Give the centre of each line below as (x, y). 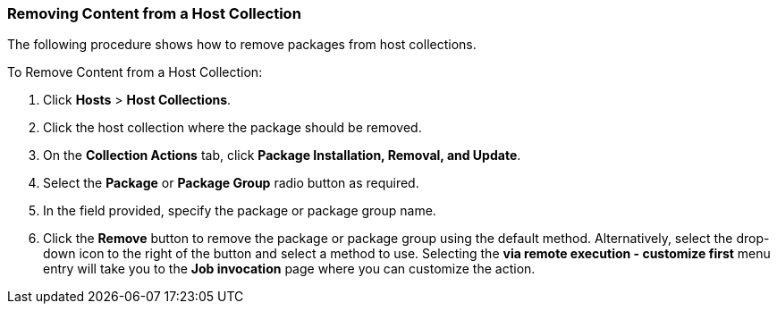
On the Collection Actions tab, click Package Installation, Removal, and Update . (282, 155)
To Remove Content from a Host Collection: (135, 72)
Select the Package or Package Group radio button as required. (231, 183)
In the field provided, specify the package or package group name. (240, 211)
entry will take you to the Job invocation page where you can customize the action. (289, 269)
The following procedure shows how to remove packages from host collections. (242, 45)
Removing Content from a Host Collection (154, 13)
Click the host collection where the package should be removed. (232, 128)
